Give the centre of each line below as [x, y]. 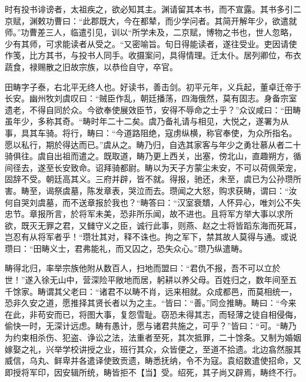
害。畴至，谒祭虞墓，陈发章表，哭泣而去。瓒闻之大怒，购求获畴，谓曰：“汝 [151, 190]
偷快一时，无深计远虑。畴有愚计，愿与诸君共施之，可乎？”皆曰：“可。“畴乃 [151, 326]
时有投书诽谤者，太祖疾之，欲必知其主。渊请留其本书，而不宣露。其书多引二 [153, 9]
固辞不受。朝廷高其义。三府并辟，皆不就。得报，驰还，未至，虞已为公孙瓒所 [153, 179]
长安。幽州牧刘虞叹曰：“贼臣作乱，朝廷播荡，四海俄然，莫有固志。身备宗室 [151, 98]
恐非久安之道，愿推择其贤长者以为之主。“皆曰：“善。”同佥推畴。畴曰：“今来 [151, 303]
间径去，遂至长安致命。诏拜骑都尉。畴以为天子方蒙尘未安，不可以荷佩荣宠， [153, 167]
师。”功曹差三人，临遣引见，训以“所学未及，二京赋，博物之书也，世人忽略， [151, 32]
